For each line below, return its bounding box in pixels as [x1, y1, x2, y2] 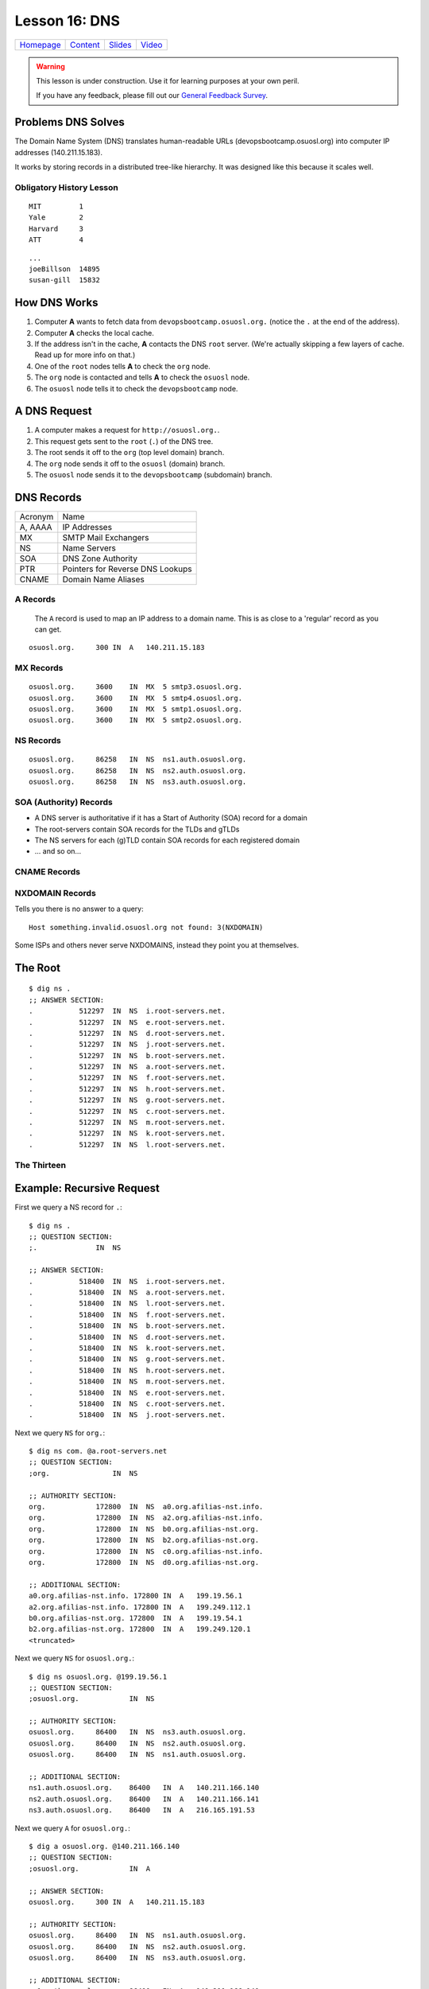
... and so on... [34, 847, 82, 856]
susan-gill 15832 [29, 275, 101, 285]
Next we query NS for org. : [14, 1428, 106, 1438]
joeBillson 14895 [29, 264, 101, 274]
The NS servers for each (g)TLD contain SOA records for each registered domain [34, 835, 300, 845]
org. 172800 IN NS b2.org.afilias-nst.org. [29, 1536, 260, 1545]
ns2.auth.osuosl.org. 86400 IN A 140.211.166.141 [29, 1794, 260, 1804]
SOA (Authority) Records [14, 796, 113, 808]
